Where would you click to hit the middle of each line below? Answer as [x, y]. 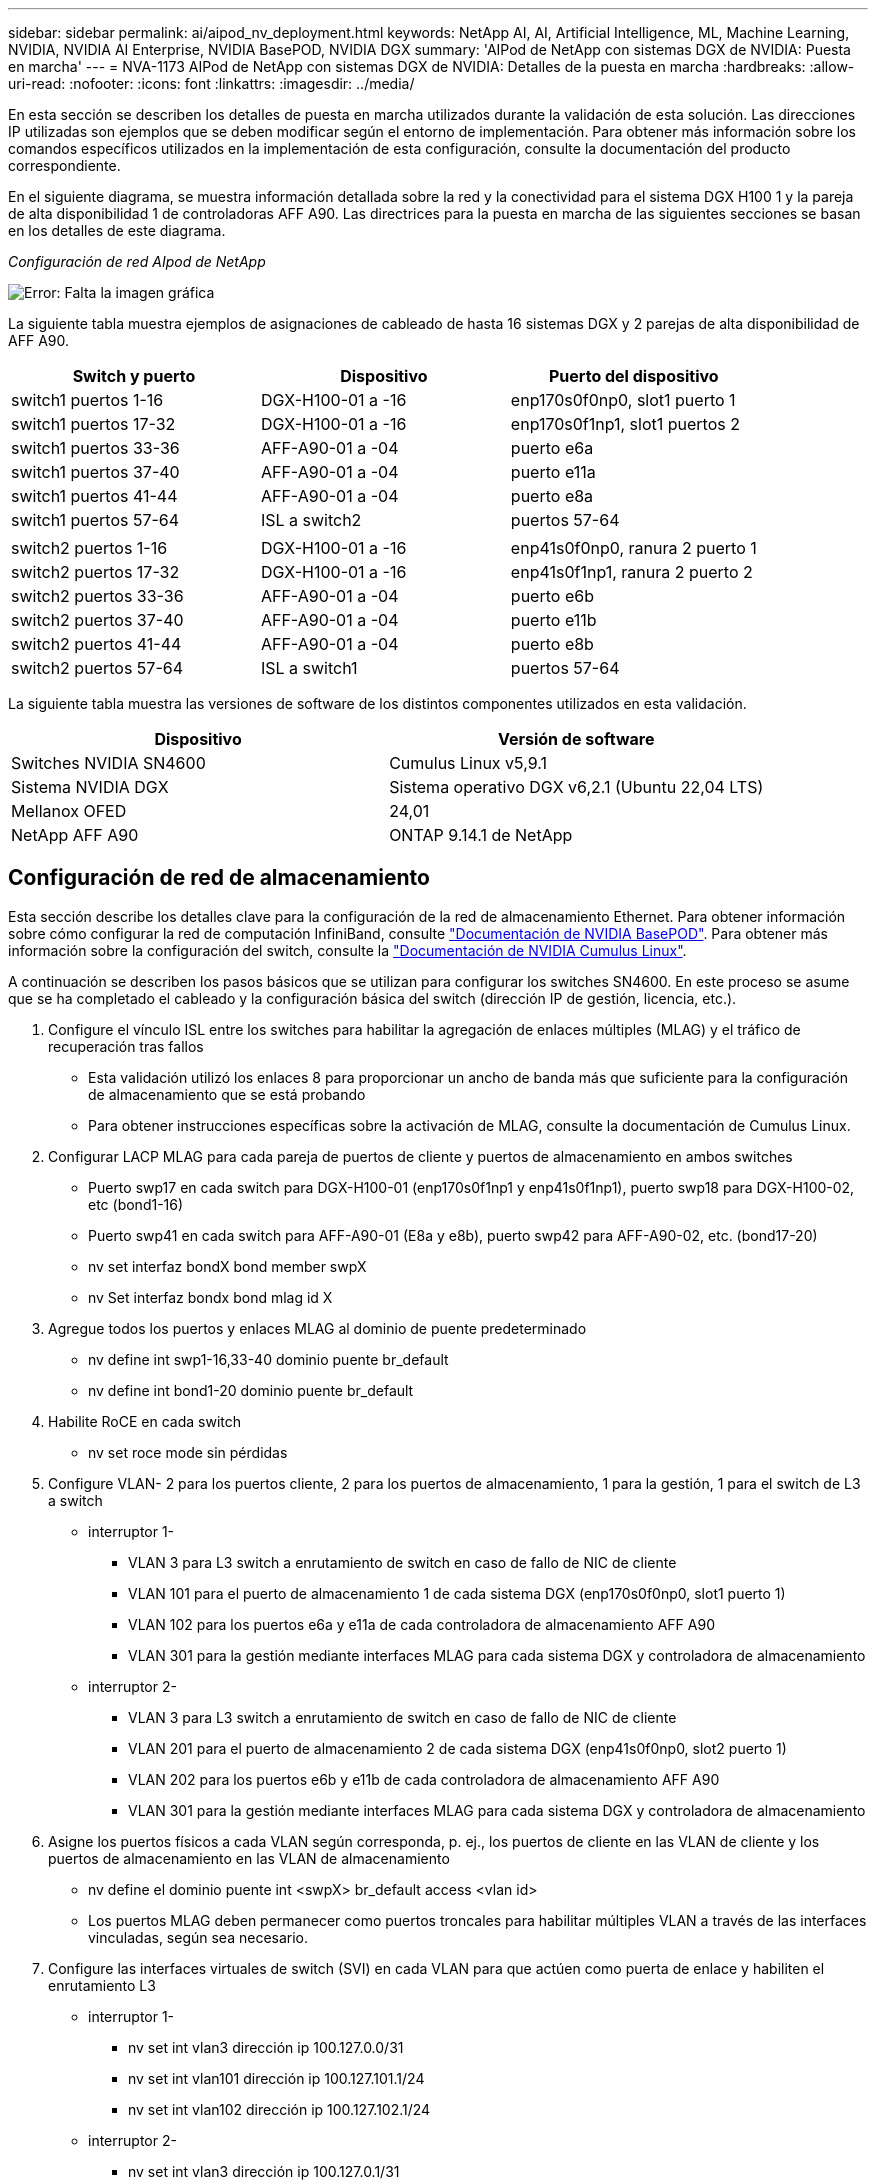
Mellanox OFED [69, 811]
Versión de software [576, 739]
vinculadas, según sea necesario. [198, 1937]
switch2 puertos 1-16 [89, 548]
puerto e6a [552, 448]
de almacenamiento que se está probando [227, 1094]
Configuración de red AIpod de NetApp [137, 261]
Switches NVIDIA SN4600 [108, 763]
